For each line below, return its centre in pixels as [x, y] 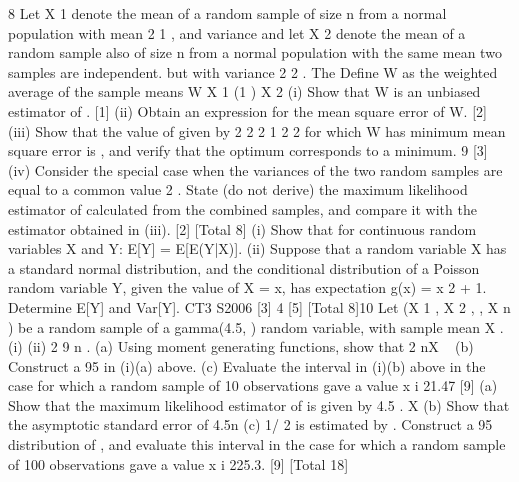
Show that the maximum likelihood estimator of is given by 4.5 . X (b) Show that [259, 404]
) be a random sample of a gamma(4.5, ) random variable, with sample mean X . [256, 326]
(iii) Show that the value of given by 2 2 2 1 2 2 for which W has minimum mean [257, 130]
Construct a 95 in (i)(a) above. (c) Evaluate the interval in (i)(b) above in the [247, 365]
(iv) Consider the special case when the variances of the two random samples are [255, 169]
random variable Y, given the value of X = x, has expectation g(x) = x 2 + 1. [247, 287]
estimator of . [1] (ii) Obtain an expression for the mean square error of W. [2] [247, 110]
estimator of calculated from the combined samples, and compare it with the [242, 208]
